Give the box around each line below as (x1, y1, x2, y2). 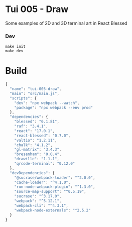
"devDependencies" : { (10, 170, 55, 175)
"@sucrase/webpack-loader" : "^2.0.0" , (14, 175, 95, 180)
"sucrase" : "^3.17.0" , (14, 194, 62, 199)
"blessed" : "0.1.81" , (14, 119, 59, 124)
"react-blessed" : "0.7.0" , (14, 133, 71, 138)
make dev (5, 49, 24, 54)
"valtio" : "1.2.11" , (14, 138, 57, 143)
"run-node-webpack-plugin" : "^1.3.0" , (14, 184, 95, 189)
